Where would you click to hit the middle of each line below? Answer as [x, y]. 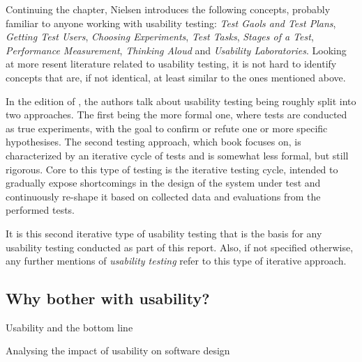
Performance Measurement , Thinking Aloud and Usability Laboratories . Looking [176, 50]
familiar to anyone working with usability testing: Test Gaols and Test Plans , [171, 23]
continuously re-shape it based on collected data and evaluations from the [163, 196]
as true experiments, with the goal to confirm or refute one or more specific [167, 128]
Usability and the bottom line [69, 327]
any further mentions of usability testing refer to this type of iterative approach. [176, 261]
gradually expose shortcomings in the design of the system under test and [163, 183]
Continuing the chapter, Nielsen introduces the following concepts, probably [168, 9]
